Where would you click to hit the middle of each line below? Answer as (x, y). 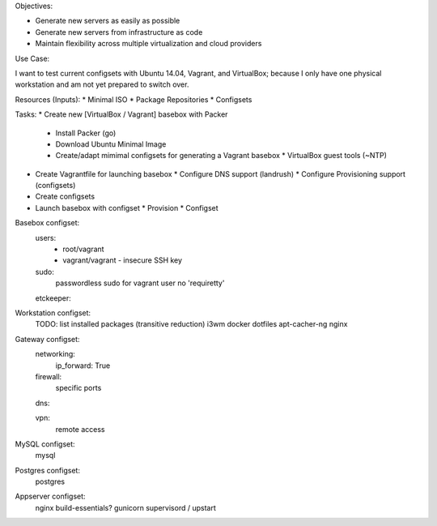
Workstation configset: (53, 313)
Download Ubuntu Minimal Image (111, 144)
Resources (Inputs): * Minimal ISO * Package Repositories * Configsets (134, 99)
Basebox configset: (47, 223)
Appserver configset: (50, 496)
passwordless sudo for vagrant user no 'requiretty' (140, 283)
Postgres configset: (48, 470)
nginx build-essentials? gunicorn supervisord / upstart (125, 507)
